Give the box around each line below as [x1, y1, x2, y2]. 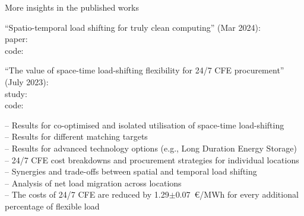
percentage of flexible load [5, 199, 100, 212]
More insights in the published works [5, 1, 139, 13]
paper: [5, 33, 28, 45]
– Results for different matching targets [5, 130, 148, 143]
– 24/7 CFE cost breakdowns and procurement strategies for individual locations [5, 153, 299, 166]
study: [5, 87, 27, 99]
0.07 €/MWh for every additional [175, 188, 299, 201]
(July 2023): [5, 75, 49, 88]
